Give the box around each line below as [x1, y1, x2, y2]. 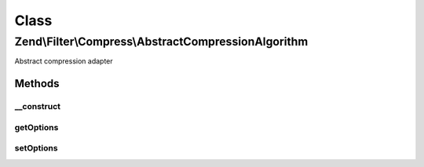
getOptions [14, 122, 59, 133]
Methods [14, 77, 60, 90]
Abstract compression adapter [14, 56, 113, 66]
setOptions [14, 143, 58, 154]
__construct [14, 101, 61, 112]
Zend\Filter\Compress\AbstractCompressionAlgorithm [14, 34, 309, 49]
